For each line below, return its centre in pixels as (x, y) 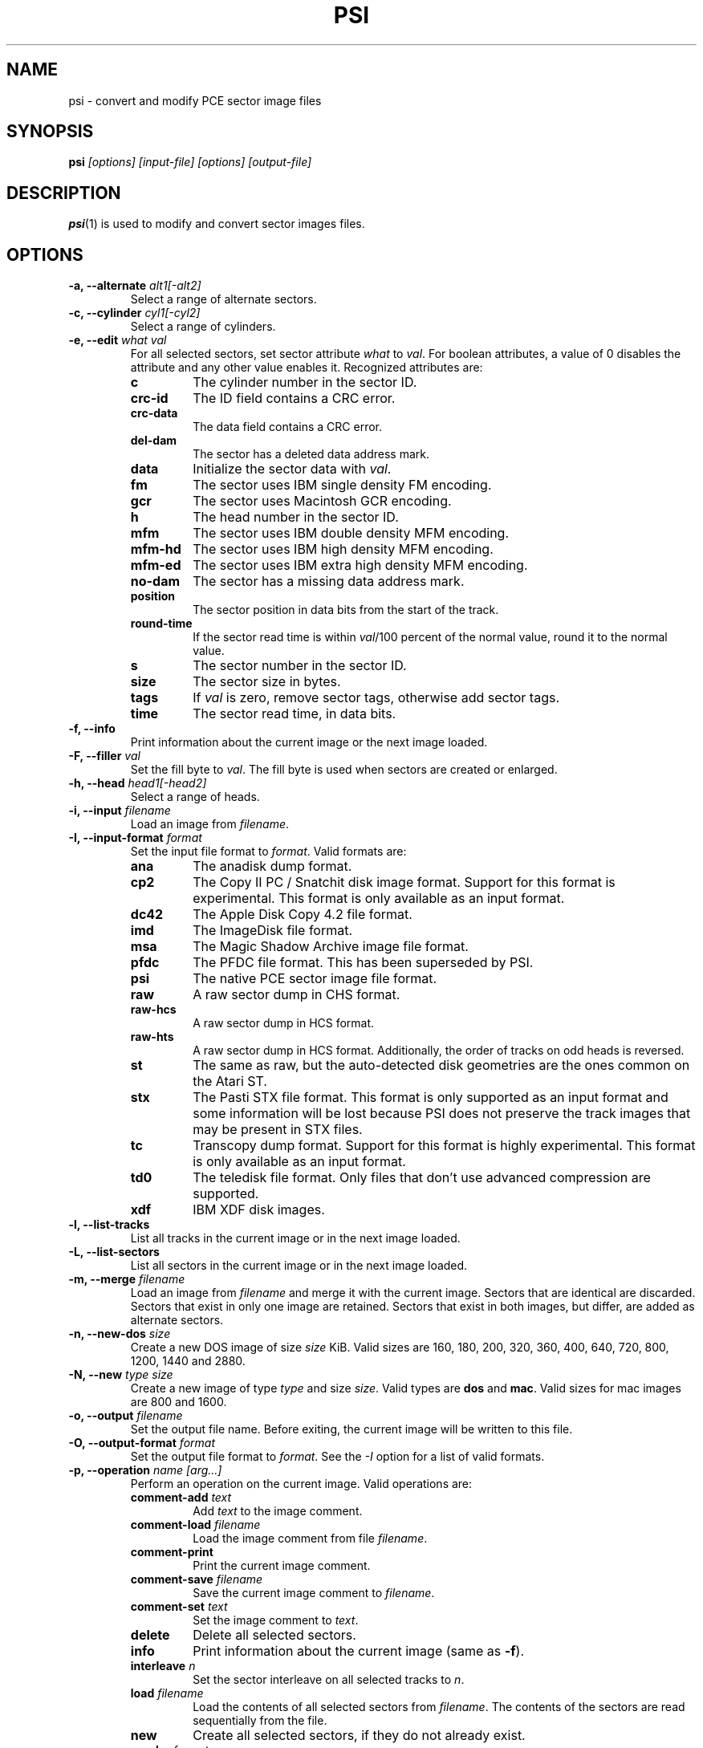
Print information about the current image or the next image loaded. (309, 742)
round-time (161, 624)
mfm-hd (156, 549)
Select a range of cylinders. (203, 327)
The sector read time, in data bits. (295, 714)
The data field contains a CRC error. (287, 427)
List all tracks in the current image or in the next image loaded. (295, 1238)
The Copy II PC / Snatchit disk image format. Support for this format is (404, 882)
